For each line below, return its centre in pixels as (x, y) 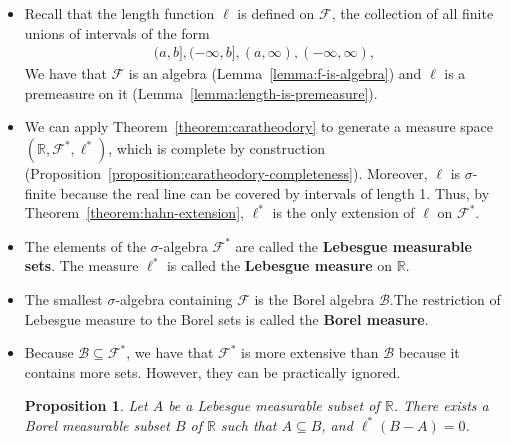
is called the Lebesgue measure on (279, 265)
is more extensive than (310, 352)
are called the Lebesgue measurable (353, 245)
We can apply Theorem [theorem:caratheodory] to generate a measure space (259, 126)
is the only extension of (343, 212)
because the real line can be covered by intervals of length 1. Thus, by (275, 192)
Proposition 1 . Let (86, 405)
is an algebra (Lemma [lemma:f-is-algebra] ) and (275, 73)
